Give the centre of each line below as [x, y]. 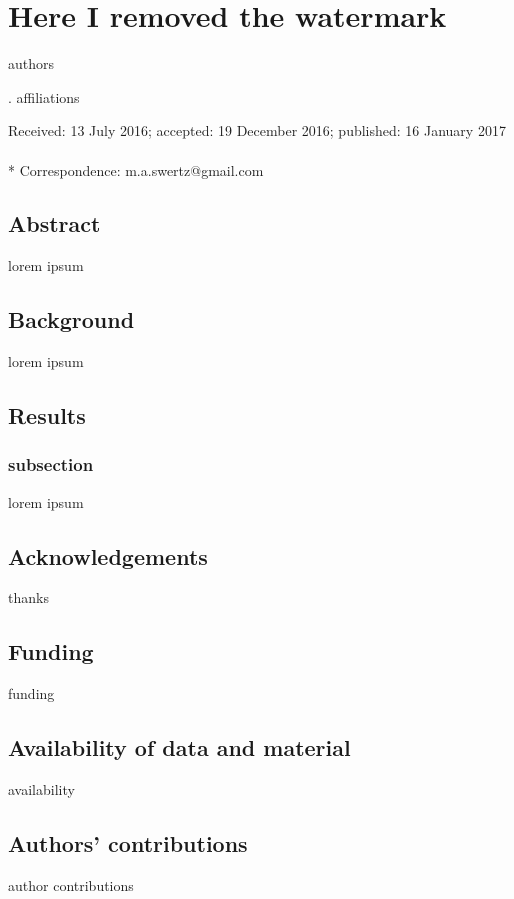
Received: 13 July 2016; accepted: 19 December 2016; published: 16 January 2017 [257, 130]
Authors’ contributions [128, 843]
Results [47, 415]
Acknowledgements [108, 555]
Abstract [54, 223]
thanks [28, 597]
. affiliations [44, 96]
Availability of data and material [179, 747]
